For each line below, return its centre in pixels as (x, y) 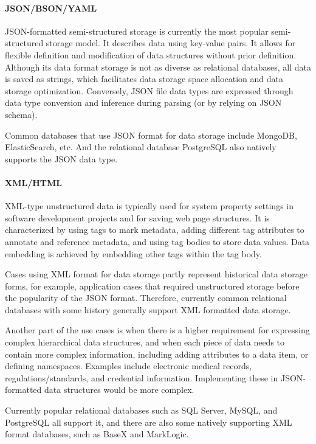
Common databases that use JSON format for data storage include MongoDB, (151, 135)
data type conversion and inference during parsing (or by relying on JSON (143, 102)
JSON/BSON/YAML (51, 8)
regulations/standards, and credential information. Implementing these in (142, 377)
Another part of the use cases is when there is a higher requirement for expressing (157, 330)
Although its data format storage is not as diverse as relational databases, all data (158, 67)
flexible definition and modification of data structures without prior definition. (151, 54)
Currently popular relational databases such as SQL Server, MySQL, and (141, 410)
